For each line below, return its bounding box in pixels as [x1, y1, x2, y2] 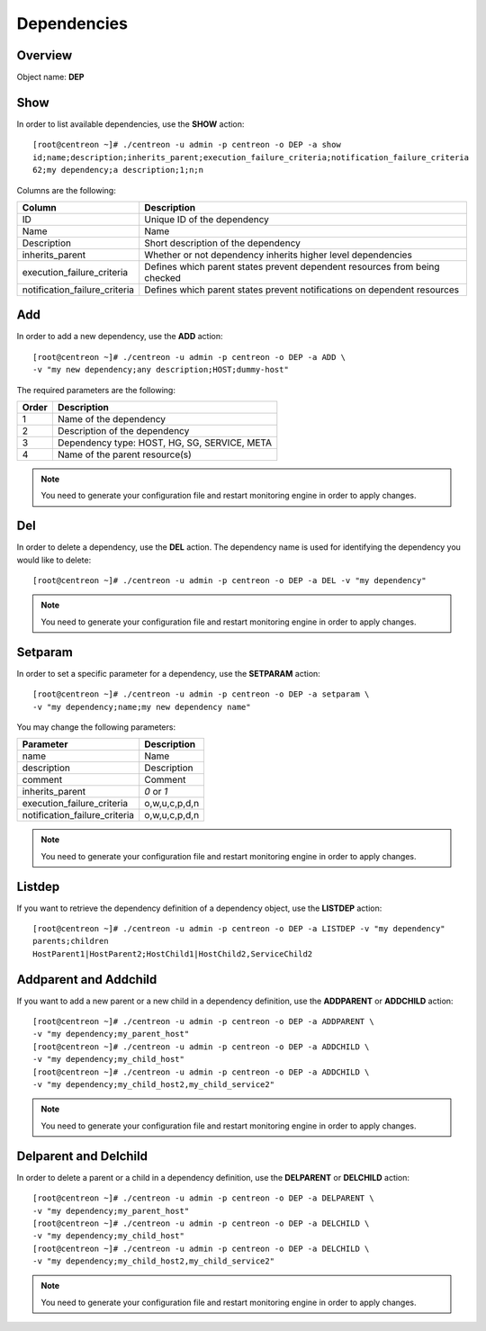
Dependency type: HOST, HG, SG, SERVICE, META [57, 436, 273, 449]
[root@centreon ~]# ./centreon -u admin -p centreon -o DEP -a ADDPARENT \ [32, 1017, 374, 1027]
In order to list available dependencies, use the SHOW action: [16, 118, 245, 130]
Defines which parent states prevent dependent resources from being [144, 260, 440, 273]
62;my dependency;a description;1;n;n [32, 165, 204, 175]
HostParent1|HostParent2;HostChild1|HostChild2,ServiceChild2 [32, 949, 313, 958]
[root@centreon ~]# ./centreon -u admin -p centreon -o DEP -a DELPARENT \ [32, 1193, 374, 1203]
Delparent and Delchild [16, 1148, 148, 1164]
